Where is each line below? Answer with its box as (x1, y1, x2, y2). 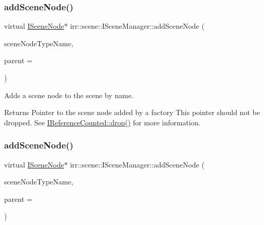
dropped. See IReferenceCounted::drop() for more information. (4, 117, 201, 127)
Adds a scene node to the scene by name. (4, 89, 134, 100)
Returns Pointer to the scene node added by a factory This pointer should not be (4, 107, 260, 118)
